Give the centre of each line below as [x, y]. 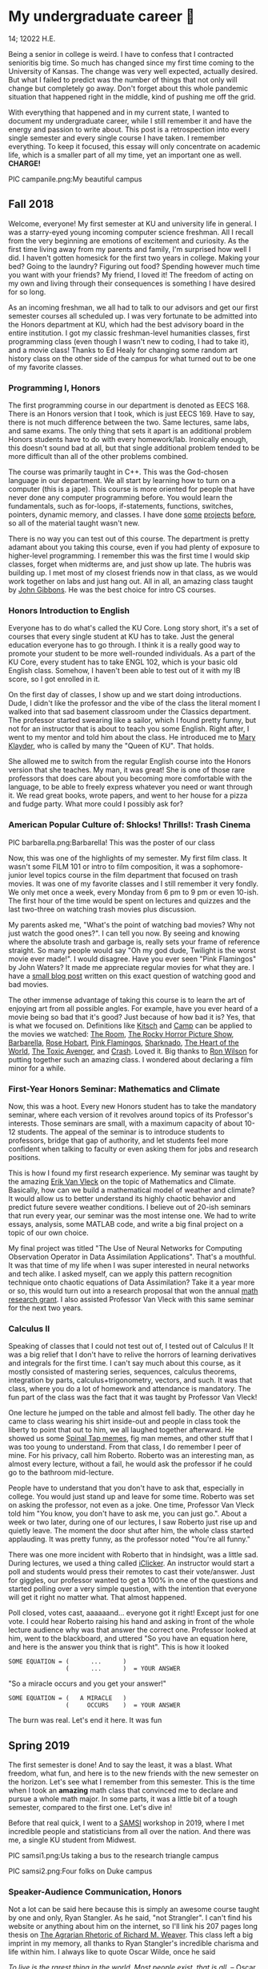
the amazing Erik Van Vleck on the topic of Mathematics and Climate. [122, 1181]
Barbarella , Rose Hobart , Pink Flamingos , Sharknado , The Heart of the [124, 1042]
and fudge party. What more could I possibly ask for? [96, 804]
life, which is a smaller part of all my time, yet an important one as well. [125, 155]
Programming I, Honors [54, 388]
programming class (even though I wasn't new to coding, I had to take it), [129, 341]
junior [18, 875]
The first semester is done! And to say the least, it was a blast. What [120, 1765]
